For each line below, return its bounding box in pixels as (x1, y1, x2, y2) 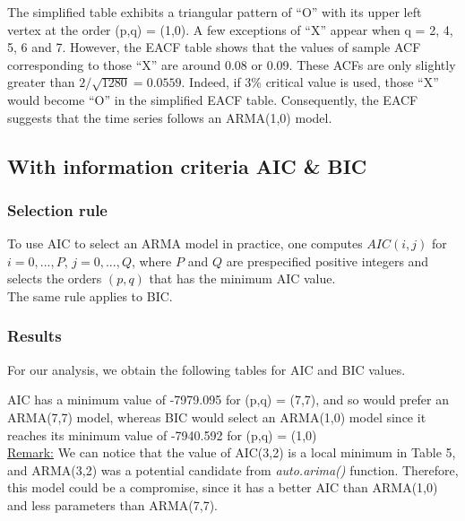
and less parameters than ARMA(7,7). (7, 495, 219, 514)
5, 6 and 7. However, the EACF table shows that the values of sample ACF (7, 38, 421, 56)
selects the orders (7, 269, 102, 288)
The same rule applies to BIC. (7, 286, 173, 305)
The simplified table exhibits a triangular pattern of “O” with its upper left (7, 3, 422, 21)
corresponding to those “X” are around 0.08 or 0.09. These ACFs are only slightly (7, 55, 456, 74)
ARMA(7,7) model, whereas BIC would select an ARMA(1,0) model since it (7, 407, 426, 426)
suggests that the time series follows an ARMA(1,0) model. (7, 108, 332, 126)
